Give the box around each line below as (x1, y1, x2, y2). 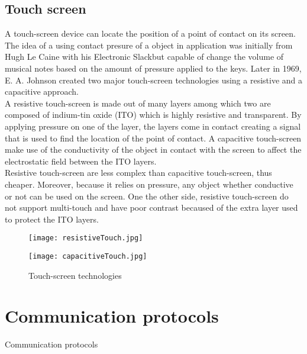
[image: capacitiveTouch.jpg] (28, 252, 147, 260)
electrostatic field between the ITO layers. (5, 155, 157, 167)
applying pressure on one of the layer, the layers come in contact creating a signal (5, 120, 301, 132)
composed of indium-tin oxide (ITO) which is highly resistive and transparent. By (5, 108, 302, 121)
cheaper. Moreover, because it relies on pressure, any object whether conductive (5, 178, 293, 190)
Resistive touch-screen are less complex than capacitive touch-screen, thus (5, 166, 272, 179)
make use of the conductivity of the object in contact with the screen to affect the (5, 143, 302, 156)
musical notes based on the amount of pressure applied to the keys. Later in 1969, (5, 62, 302, 74)
